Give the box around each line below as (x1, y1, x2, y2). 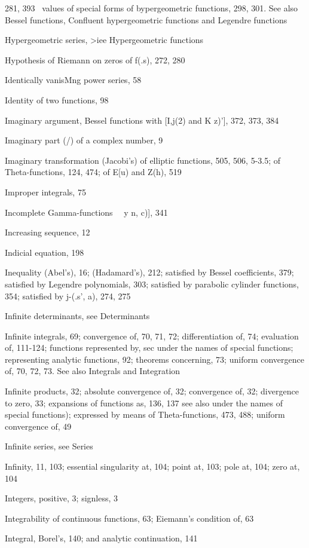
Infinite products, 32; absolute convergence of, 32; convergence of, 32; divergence (5, 385, 299, 397)
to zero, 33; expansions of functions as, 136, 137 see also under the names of (5, 396, 283, 409)
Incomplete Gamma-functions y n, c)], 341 (5, 206, 168, 218)
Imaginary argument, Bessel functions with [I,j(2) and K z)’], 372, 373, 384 (5, 114, 279, 126)
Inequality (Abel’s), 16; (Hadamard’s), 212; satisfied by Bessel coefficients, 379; (5, 266, 294, 278)
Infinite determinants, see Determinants (5, 310, 150, 322)
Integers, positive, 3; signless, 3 (5, 492, 118, 504)
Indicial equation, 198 (5, 246, 84, 258)
